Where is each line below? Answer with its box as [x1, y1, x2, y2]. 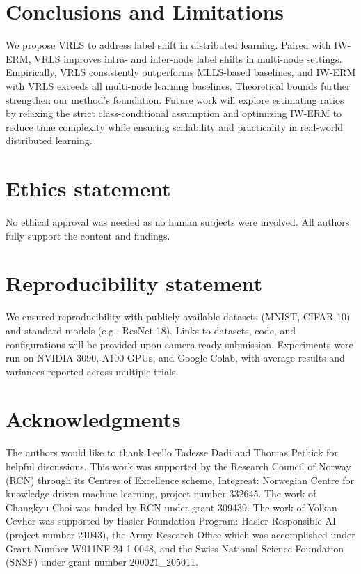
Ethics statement [6, 174, 171, 203]
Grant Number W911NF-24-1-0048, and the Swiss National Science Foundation [6, 541, 344, 555]
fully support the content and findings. [6, 228, 170, 242]
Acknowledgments [6, 405, 181, 433]
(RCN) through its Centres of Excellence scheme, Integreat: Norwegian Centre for [6, 472, 354, 487]
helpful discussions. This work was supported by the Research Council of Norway [6, 459, 351, 473]
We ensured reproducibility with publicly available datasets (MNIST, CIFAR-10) [6, 309, 351, 324]
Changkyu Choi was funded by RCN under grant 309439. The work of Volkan [6, 499, 337, 514]
